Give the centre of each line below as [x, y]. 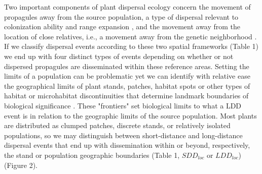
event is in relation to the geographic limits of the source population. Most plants [130, 115]
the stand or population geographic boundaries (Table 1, [92, 155]
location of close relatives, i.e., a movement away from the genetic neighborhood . [130, 36]
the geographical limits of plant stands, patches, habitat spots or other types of [127, 85]
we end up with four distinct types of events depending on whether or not [119, 56]
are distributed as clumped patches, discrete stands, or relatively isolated [117, 125]
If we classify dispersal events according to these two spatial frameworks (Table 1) [131, 46]
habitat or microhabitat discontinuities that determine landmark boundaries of [126, 96]
